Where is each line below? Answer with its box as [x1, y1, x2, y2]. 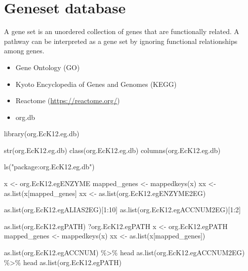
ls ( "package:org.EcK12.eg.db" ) [4, 161, 95, 172]
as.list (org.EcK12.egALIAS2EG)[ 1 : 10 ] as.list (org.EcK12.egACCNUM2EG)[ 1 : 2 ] [4, 204, 241, 215]
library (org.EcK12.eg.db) [4, 128, 80, 139]
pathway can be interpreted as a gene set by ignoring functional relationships [4, 36, 238, 46]
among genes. [4, 45, 44, 56]
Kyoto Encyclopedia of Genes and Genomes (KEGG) [15, 78, 177, 89]
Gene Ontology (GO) [15, 62, 80, 72]
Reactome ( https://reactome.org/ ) [15, 95, 120, 106]
